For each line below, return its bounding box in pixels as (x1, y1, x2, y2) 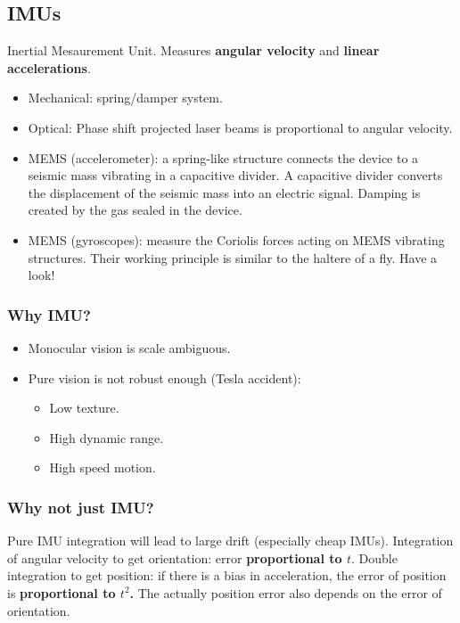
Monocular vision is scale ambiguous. (28, 338, 231, 357)
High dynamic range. (49, 428, 164, 447)
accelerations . (7, 58, 91, 77)
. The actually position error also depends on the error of (129, 583, 442, 602)
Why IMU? (7, 303, 91, 325)
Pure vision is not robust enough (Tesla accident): (28, 368, 301, 387)
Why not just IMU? (7, 496, 154, 518)
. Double (350, 548, 398, 567)
